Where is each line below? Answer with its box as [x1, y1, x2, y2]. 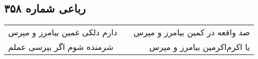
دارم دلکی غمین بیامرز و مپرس [8, 26, 118, 38]
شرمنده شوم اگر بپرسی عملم [8, 41, 113, 53]
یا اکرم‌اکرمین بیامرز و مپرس [149, 41, 250, 53]
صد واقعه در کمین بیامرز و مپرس [133, 26, 250, 38]
